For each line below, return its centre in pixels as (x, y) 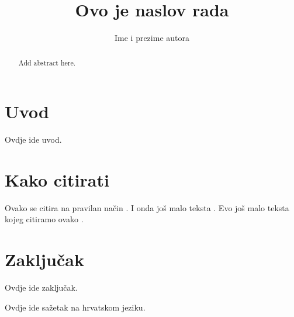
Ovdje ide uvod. (33, 139)
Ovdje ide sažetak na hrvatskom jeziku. (75, 307)
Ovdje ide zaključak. (41, 287)
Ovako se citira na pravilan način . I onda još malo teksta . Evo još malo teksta (147, 207)
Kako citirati (57, 179)
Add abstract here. (47, 62)
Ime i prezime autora (152, 38)
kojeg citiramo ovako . (44, 219)
